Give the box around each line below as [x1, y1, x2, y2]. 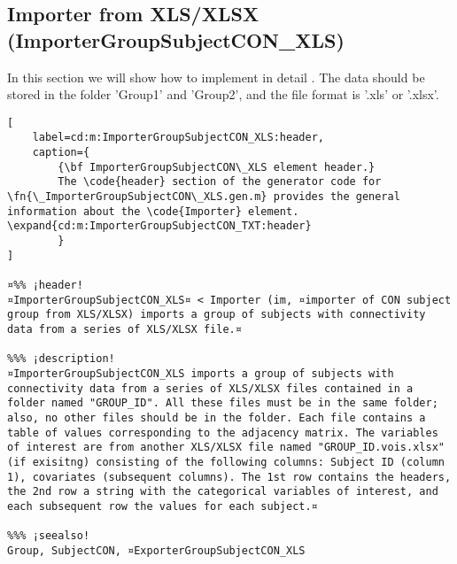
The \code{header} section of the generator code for [58, 175, 382, 189]
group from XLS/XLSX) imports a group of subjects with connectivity [7, 308, 426, 321]
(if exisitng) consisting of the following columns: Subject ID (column [7, 455, 445, 468]
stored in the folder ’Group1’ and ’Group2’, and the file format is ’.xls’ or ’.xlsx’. [7, 85, 439, 104]
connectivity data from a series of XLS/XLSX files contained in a [7, 382, 414, 395]
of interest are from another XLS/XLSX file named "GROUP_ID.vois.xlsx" [7, 441, 445, 454]
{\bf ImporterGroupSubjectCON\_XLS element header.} [58, 160, 376, 174]
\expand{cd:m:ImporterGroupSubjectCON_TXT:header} [7, 220, 312, 233]
